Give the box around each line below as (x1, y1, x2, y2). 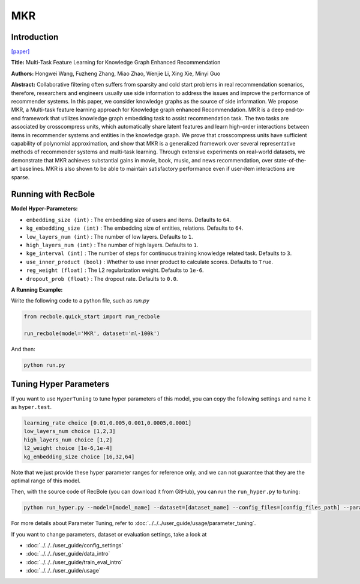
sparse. (11, 173, 30, 180)
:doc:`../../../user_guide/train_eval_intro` (26, 558, 123, 565)
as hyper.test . (11, 403, 52, 410)
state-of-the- (274, 156, 307, 164)
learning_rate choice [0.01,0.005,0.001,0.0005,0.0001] (23, 419, 192, 426)
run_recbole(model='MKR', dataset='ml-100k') (23, 330, 160, 337)
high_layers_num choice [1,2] (23, 436, 113, 443)
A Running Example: (11, 286, 63, 293)
